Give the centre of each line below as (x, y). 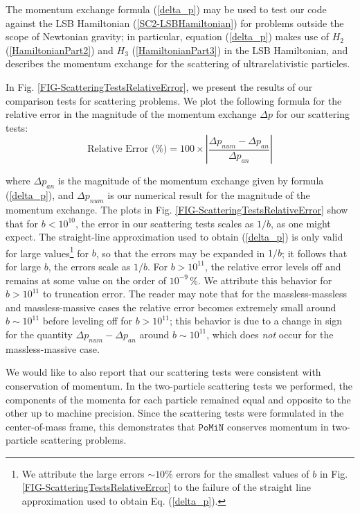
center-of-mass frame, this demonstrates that (100, 426)
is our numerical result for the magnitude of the (209, 195)
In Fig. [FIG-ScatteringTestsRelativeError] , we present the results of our (159, 86)
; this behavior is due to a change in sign (256, 321)
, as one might (301, 223)
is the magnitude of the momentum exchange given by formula (191, 181)
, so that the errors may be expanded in (180, 253)
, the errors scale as (89, 266)
